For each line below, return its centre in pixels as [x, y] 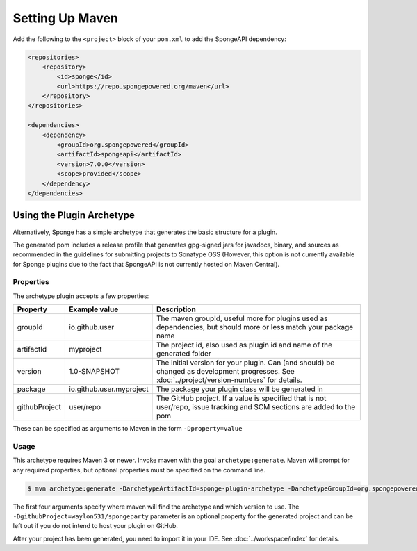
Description [176, 309]
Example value [94, 309]
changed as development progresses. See [226, 372]
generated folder [184, 354]
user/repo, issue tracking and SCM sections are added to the [256, 407]
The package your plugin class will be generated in [240, 389]
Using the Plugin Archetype [74, 215]
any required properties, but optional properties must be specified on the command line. [139, 470]
